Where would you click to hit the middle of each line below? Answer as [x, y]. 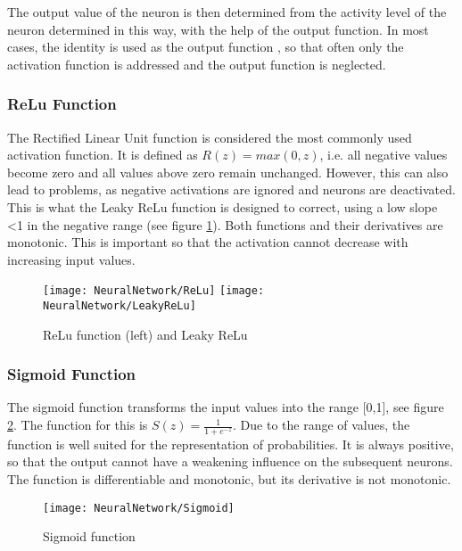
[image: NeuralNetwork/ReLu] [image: [154, 291]
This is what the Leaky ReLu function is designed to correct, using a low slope [223, 206]
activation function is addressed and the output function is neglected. [197, 64]
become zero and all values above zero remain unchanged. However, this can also [228, 172]
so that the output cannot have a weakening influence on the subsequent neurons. [230, 461]
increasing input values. [71, 259]
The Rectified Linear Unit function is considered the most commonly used [210, 137]
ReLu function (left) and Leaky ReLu [145, 334]
